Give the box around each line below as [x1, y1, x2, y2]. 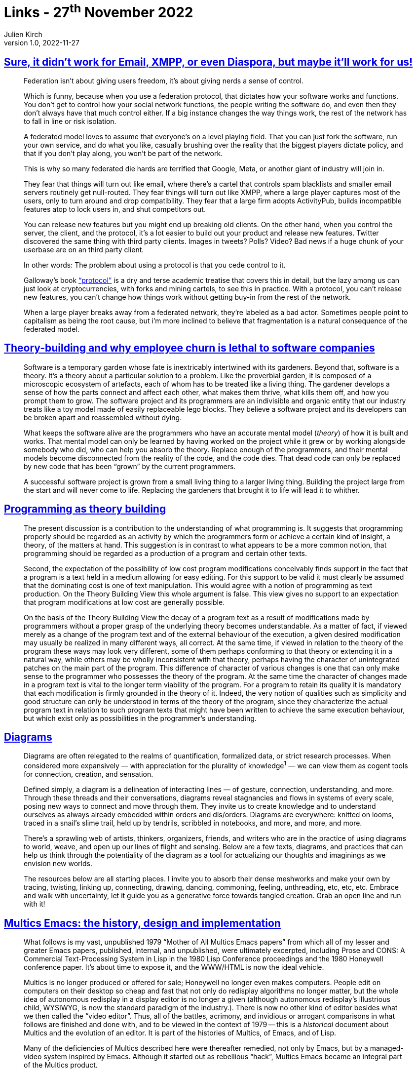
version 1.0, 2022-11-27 [4, 39, 79, 47]
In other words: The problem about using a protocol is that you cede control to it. [24, 260, 286, 269]
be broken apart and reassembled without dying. [24, 413, 182, 422]
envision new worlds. [24, 859, 92, 868]
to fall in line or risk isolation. [24, 117, 116, 125]
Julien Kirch [4, 30, 42, 39]
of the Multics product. [24, 1060, 98, 1069]
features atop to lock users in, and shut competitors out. [24, 204, 206, 213]
